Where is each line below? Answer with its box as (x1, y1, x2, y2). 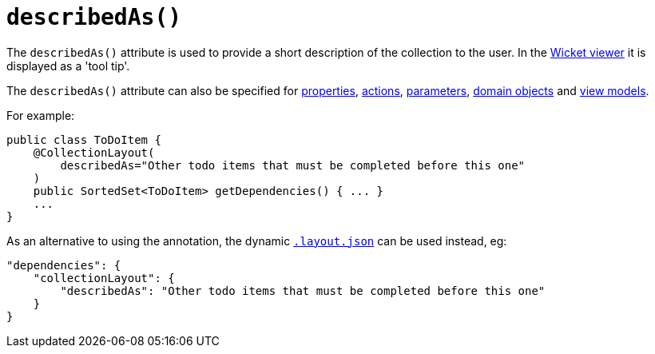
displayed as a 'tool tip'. (6, 58, 130, 73)
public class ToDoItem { (6, 133, 161, 146)
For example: (6, 108, 75, 122)
